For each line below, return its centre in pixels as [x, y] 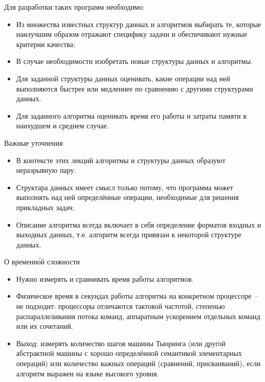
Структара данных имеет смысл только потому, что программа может [125, 187]
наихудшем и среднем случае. [62, 126]
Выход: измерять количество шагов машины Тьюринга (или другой [121, 343]
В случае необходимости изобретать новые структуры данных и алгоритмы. [134, 61]
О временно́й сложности [42, 262]
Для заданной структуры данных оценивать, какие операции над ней [123, 78]
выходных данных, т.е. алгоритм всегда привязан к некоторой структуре [129, 234]
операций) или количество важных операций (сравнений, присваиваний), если [138, 363]
